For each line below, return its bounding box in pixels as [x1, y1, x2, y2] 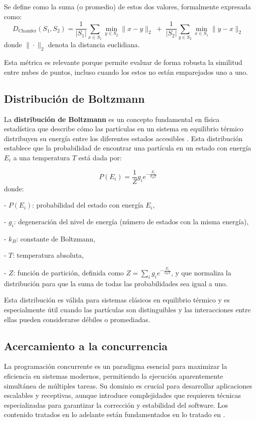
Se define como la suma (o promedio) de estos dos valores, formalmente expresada [4, 1, 251, 11]
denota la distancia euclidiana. [48, 39, 140, 50]
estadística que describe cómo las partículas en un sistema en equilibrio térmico [4, 123, 244, 134]
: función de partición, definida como [13, 267, 124, 277]
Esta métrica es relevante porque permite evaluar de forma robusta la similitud [4, 57, 243, 67]
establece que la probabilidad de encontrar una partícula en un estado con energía [4, 143, 252, 153]
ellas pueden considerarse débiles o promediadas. [4, 314, 150, 324]
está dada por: [78, 152, 122, 162]
